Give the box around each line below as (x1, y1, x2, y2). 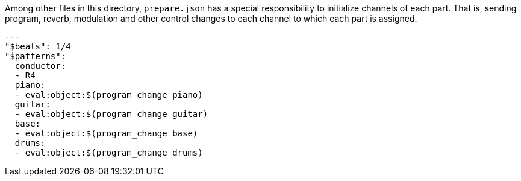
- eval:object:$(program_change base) (14, 129, 198, 138)
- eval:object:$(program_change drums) (14, 148, 203, 157)
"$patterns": (5, 51, 66, 61)
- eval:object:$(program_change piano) (14, 90, 203, 100)
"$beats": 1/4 (5, 42, 71, 51)
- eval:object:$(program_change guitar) (14, 109, 208, 119)
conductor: (14, 61, 66, 71)
